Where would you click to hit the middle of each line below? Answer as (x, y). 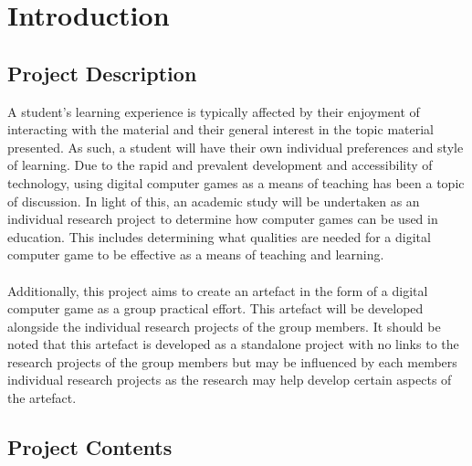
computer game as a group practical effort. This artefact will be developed (215, 308)
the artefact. (42, 398)
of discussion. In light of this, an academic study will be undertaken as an (214, 201)
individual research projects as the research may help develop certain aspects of (230, 380)
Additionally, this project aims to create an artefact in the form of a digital (218, 290)
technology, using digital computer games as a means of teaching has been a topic (236, 182)
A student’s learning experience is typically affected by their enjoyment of (214, 111)
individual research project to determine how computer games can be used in (223, 219)
